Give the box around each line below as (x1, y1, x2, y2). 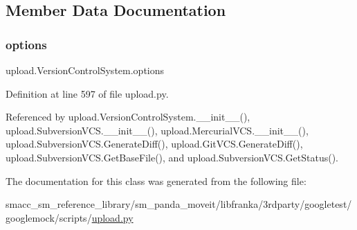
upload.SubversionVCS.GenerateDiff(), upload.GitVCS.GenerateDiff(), (6, 136, 303, 151)
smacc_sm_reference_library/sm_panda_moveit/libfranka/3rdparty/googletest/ (6, 197, 352, 211)
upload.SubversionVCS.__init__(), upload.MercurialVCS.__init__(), (6, 123, 309, 137)
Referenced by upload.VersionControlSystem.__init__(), (6, 109, 250, 124)
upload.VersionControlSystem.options (6, 63, 165, 77)
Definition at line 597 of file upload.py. (6, 86, 169, 100)
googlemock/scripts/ (6, 210, 92, 224)
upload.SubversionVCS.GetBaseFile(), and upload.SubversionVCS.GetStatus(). (6, 150, 338, 164)
